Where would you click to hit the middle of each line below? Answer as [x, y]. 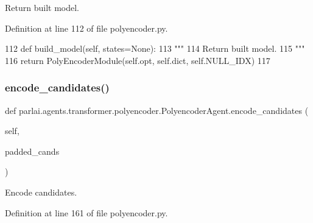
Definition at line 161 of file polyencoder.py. [86, 212]
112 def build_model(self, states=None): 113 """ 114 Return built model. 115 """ [155, 48]
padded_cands [32, 151]
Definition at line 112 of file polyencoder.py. [86, 28]
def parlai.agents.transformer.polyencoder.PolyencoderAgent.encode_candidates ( [157, 110]
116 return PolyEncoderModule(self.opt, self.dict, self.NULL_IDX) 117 [138, 60]
